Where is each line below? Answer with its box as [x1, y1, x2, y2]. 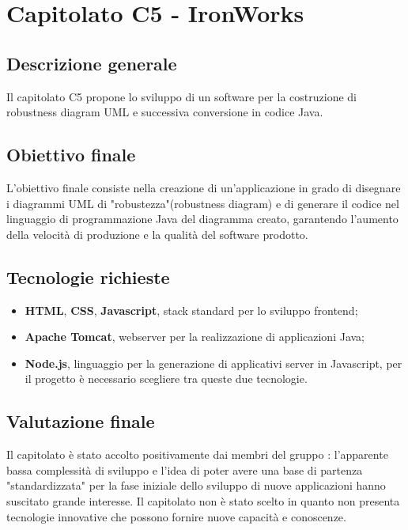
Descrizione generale [6, 51, 177, 75]
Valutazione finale [6, 409, 155, 433]
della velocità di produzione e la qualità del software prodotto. [6, 225, 308, 242]
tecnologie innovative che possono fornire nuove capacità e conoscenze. [6, 508, 346, 524]
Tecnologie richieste [6, 264, 170, 289]
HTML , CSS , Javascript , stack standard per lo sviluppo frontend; [25, 301, 358, 318]
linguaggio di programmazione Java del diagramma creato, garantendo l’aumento [6, 210, 399, 227]
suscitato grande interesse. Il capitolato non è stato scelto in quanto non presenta [6, 492, 400, 509]
